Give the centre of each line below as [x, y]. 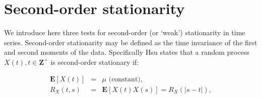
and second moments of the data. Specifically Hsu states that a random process [127, 52]
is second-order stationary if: [95, 62]
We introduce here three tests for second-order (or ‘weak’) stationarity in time [125, 32]
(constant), [125, 79]
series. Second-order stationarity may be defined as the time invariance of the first [131, 42]
